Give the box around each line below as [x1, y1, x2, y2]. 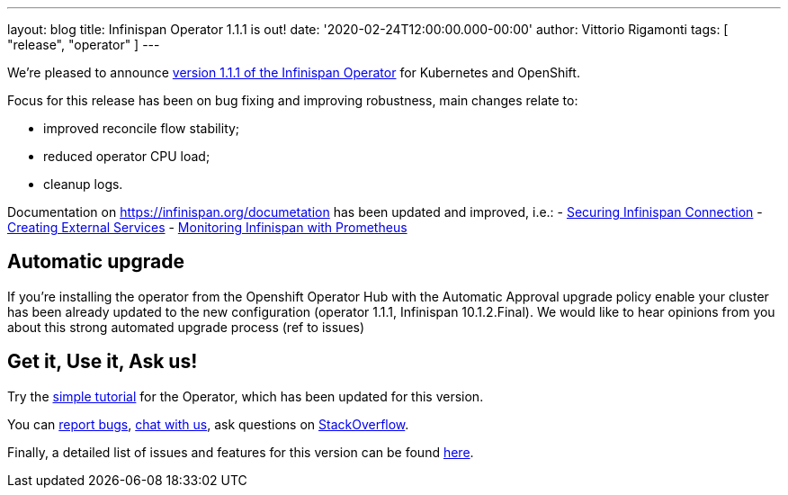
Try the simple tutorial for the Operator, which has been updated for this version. [7, 388, 484, 404]
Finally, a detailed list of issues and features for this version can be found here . [7, 444, 474, 460]
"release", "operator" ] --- [7, 37, 160, 52]
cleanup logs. [43, 176, 123, 192]
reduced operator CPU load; [43, 148, 210, 164]
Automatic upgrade [7, 250, 184, 274]
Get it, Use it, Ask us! [7, 350, 198, 373]
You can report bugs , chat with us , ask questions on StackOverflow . [7, 416, 409, 432]
